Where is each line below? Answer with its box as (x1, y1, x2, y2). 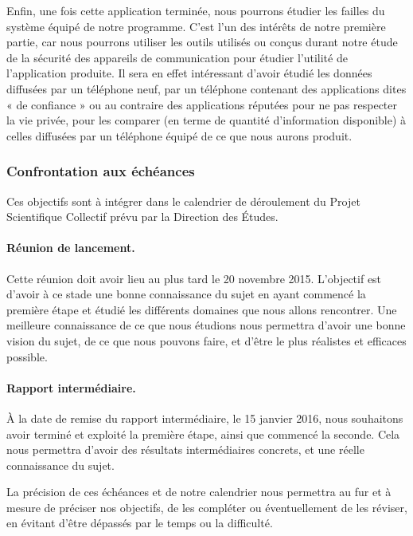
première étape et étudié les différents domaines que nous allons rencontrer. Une (6, 301, 397, 317)
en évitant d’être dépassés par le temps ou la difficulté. (6, 514, 273, 531)
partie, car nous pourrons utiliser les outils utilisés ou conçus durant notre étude (6, 33, 398, 50)
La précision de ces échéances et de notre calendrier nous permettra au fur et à (6, 483, 392, 500)
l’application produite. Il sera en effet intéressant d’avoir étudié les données (6, 65, 372, 81)
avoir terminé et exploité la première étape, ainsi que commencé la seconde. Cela (6, 425, 400, 442)
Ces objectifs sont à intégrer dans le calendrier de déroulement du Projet (6, 192, 360, 209)
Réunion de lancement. (6, 239, 135, 256)
